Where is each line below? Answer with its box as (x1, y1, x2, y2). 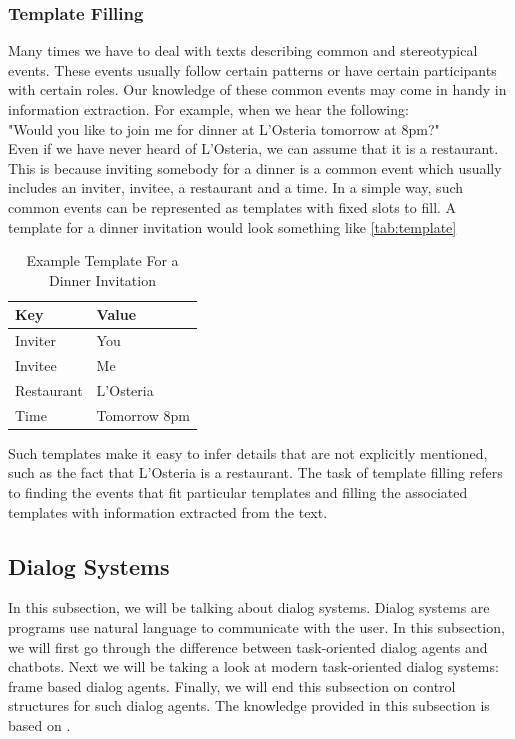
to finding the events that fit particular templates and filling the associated (8, 482, 468, 502)
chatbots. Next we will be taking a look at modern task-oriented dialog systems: (8, 656, 499, 677)
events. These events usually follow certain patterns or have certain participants (8, 59, 497, 80)
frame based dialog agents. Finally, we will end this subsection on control (8, 675, 456, 696)
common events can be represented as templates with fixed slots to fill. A (8, 196, 457, 217)
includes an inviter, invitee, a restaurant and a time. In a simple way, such (8, 177, 464, 198)
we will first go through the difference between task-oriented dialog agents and (8, 636, 488, 657)
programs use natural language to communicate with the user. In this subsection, (8, 616, 505, 637)
